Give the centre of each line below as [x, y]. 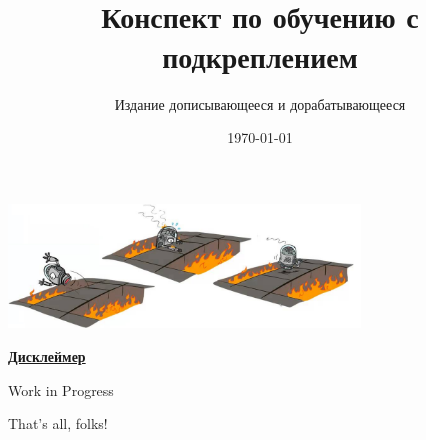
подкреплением [260, 55]
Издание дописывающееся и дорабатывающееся [260, 103]
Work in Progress [61, 389]
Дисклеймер [47, 356]
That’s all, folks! [58, 423]
